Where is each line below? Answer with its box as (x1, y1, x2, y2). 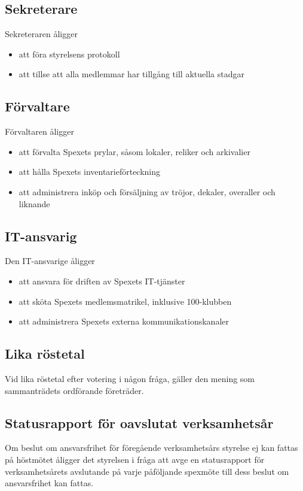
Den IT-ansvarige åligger (5, 254, 95, 267)
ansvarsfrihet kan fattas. (5, 477, 94, 489)
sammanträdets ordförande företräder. (5, 384, 144, 396)
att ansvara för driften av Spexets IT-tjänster (19, 274, 185, 287)
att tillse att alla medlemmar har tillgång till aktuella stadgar (19, 68, 244, 80)
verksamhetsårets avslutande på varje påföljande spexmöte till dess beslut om (5, 465, 289, 477)
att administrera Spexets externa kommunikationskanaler (19, 315, 229, 328)
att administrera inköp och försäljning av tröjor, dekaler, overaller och (19, 185, 276, 198)
